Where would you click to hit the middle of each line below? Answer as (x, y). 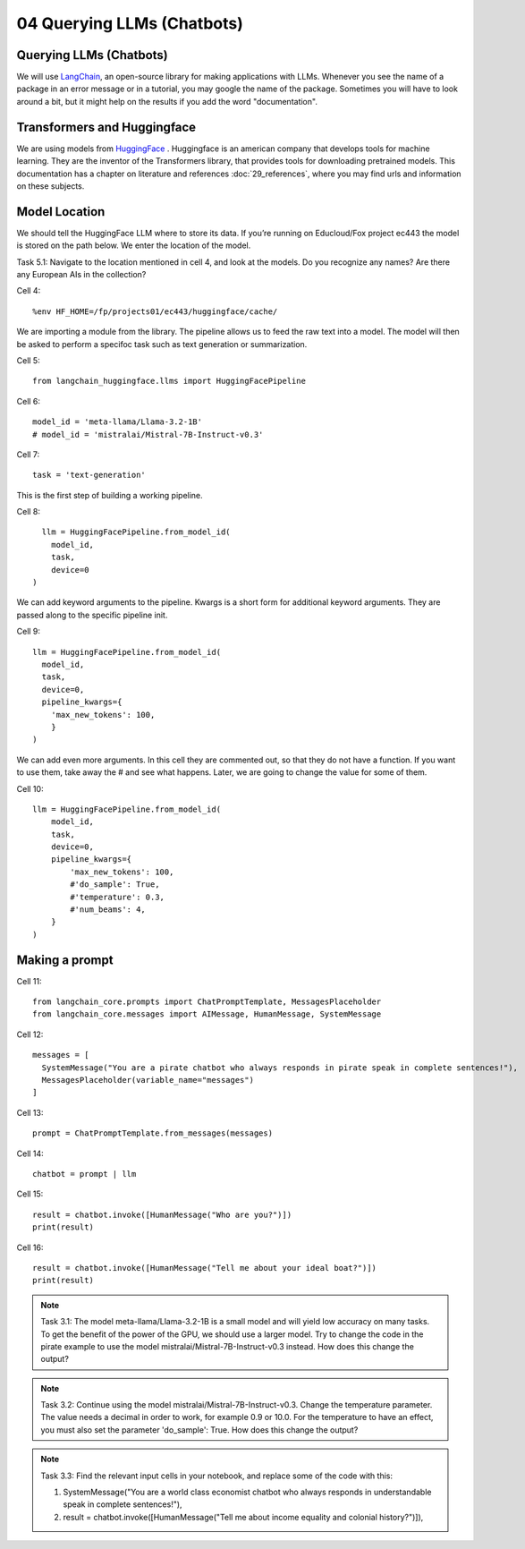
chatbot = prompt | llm (85, 1174)
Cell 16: (30, 1247)
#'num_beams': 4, (108, 910)
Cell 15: (30, 1194)
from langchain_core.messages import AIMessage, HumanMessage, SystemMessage (207, 1014)
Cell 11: (29, 981)
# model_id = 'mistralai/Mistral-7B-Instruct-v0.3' (148, 434)
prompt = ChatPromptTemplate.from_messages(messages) (152, 1133)
